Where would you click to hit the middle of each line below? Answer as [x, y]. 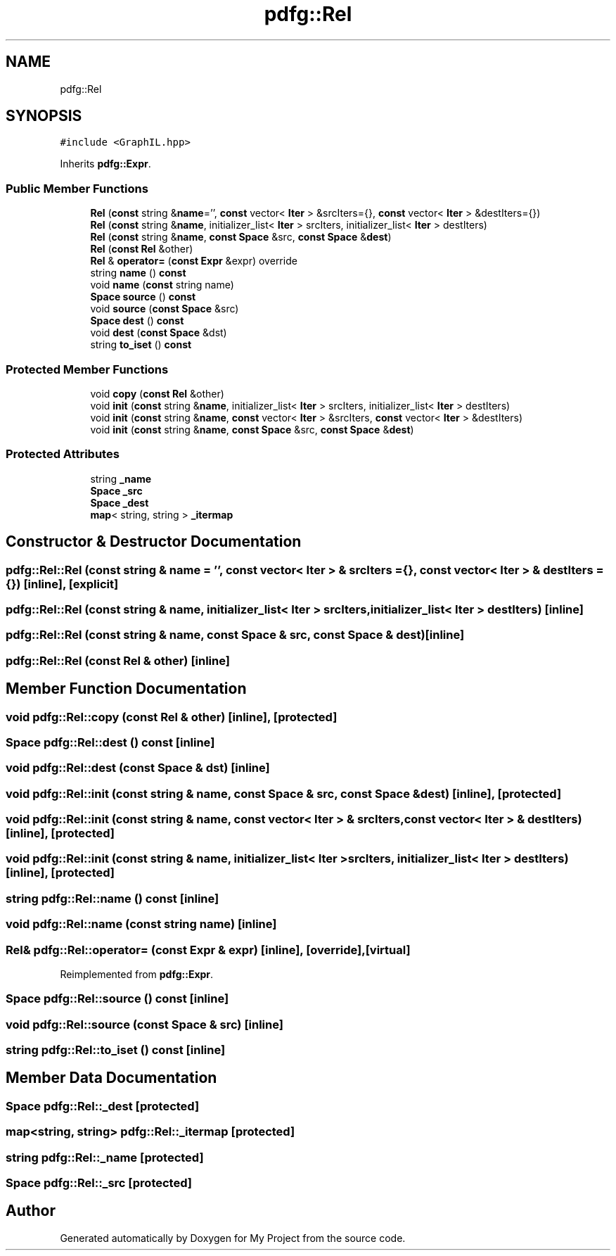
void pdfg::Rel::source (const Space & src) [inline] [145, 1024]
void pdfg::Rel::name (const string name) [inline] [141, 924]
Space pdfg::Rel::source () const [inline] [117, 999]
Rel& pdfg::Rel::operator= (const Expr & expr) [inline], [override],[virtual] [208, 950]
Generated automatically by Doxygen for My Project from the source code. [233, 1238]
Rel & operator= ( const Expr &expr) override [194, 261]
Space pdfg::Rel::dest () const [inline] [110, 742]
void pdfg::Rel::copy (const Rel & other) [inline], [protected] [172, 717]
